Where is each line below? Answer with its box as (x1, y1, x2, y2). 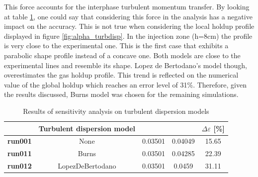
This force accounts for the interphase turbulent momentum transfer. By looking (4, 1, 250, 11)
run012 (7, 161, 32, 171)
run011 (7, 148, 32, 159)
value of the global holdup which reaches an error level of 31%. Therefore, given (4, 79, 247, 89)
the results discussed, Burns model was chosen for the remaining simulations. (4, 89, 239, 99)
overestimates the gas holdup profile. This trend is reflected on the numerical (4, 70, 239, 80)
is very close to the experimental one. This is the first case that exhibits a (4, 40, 229, 51)
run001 (7, 136, 32, 146)
